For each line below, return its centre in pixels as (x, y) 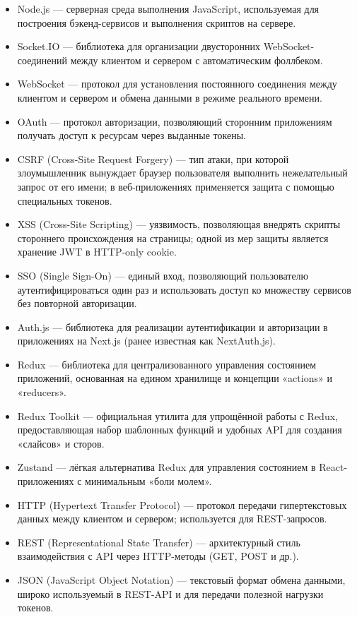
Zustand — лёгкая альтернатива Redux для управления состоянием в (166, 467)
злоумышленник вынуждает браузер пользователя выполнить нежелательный (182, 173)
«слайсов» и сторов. (61, 443)
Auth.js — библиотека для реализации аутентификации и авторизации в (172, 327)
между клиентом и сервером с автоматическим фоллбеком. (197, 60)
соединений (42, 60)
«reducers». (42, 392)
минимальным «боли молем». (148, 481)
